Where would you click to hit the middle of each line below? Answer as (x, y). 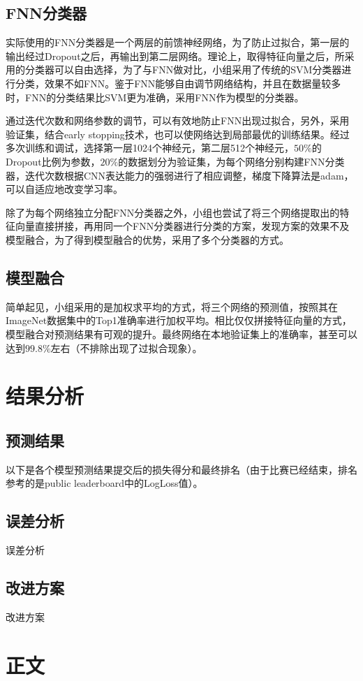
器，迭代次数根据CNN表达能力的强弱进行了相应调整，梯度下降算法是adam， (180, 175)
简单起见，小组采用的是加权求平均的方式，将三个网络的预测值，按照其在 (172, 306)
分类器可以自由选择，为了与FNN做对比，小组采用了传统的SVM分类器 (183, 69)
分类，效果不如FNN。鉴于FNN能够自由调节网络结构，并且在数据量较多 (178, 83)
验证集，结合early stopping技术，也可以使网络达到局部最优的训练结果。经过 (178, 134)
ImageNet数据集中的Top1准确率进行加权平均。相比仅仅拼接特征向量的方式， (179, 320)
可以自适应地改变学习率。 (64, 189)
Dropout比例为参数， (53, 161)
